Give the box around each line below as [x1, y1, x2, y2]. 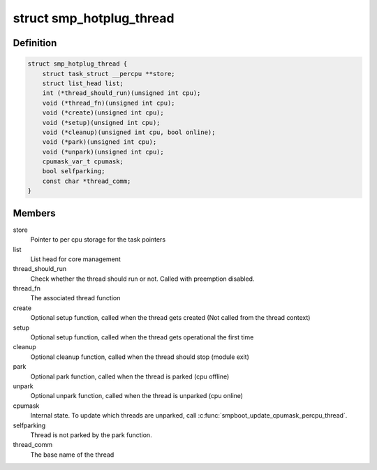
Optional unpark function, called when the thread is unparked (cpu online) [30, 392, 244, 400]
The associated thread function [30, 294, 121, 302]
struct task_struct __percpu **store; [42, 70, 175, 78]
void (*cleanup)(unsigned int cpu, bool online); [42, 128, 216, 136]
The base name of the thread [30, 450, 114, 459]
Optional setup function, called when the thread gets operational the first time [30, 333, 254, 342]
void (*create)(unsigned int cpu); [42, 109, 164, 117]
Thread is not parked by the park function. [30, 430, 153, 439]
